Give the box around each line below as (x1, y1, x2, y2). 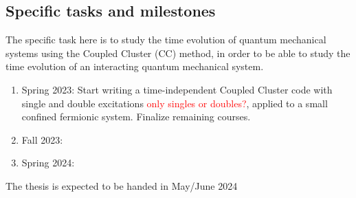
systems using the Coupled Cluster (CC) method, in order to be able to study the (5, 45, 351, 60)
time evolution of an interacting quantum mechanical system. (5, 59, 264, 74)
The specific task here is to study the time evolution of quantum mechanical (5, 32, 326, 47)
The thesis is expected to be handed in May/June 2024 (5, 178, 238, 192)
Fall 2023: (21, 132, 63, 146)
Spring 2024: (21, 155, 75, 170)
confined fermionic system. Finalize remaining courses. (21, 109, 251, 124)
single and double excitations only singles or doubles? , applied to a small (21, 96, 328, 110)
